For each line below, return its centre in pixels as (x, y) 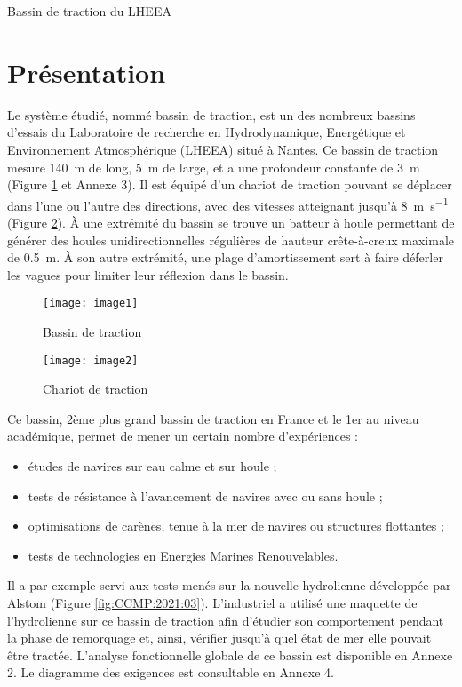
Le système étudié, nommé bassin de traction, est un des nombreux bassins (211, 114)
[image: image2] (91, 360)
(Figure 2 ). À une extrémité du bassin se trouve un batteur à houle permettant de (231, 222)
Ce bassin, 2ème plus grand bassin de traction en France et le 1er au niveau (213, 418)
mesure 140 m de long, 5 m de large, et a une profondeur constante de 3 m (214, 167)
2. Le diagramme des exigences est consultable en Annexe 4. (171, 672)
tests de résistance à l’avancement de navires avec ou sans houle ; (205, 495)
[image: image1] (91, 304)
